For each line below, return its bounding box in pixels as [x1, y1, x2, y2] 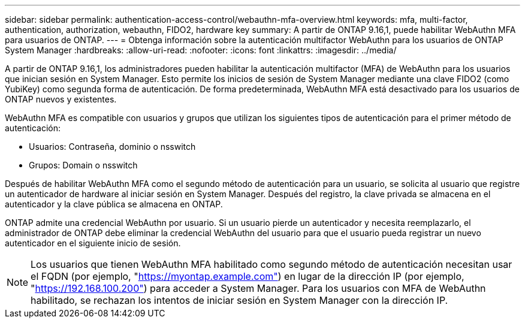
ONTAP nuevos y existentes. [5, 94, 117, 104]
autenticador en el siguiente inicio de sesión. [5, 238, 181, 248]
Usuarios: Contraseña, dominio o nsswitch [29, 141, 196, 152]
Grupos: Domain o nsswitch [29, 160, 138, 170]
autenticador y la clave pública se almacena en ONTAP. [5, 199, 223, 209]
